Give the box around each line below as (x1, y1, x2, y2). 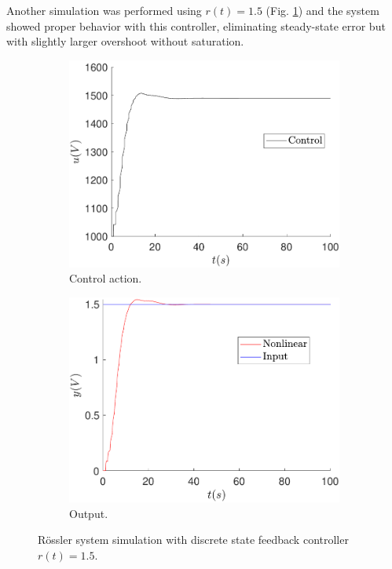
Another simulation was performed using (6, 2, 202, 18)
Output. (69, 505, 108, 521)
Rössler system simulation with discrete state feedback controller (38, 531, 349, 548)
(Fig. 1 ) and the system (266, 2, 379, 18)
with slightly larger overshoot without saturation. (6, 33, 244, 49)
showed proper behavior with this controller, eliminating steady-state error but (6, 17, 386, 34)
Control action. (69, 270, 142, 286)
